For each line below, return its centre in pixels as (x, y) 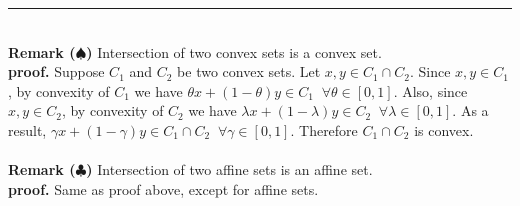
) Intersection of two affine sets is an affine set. (229, 169)
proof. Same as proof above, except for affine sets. (163, 188)
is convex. (444, 129)
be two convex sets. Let (249, 71)
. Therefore (324, 129)
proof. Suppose (56, 71)
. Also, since (430, 90)
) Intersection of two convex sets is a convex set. (234, 51)
